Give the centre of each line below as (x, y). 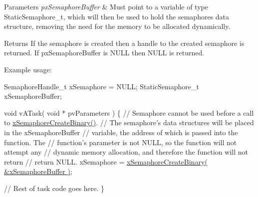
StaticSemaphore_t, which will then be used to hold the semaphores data (117, 16)
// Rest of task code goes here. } (54, 188)
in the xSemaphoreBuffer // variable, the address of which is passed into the (121, 132)
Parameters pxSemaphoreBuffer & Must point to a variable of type (106, 6)
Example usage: (28, 69)
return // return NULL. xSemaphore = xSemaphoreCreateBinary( (106, 161)
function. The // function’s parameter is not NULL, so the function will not (121, 142)
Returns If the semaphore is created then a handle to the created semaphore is (124, 43)
